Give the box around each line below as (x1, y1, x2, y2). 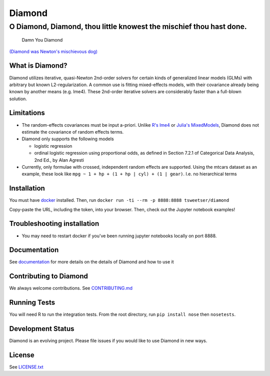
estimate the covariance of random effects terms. (21, 129, 124, 135)
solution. (9, 96, 27, 102)
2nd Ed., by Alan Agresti (34, 157, 84, 163)
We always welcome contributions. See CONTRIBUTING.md (9, 285, 132, 291)
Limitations (9, 109, 45, 117)
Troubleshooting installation (9, 219, 99, 228)
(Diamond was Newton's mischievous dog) (9, 48, 97, 55)
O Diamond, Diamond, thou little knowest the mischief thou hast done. (9, 22, 247, 31)
